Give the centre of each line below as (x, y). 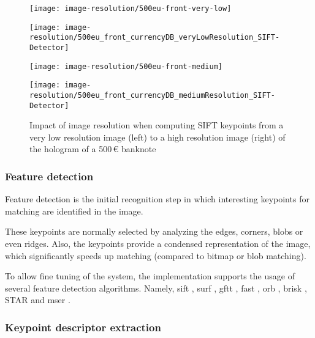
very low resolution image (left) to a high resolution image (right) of (157, 137)
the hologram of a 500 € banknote (93, 149)
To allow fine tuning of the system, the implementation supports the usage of (150, 276)
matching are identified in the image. (74, 211)
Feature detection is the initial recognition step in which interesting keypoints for (157, 199)
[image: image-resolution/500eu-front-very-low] (131, 9)
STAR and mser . (38, 300)
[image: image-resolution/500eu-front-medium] (126, 66)
